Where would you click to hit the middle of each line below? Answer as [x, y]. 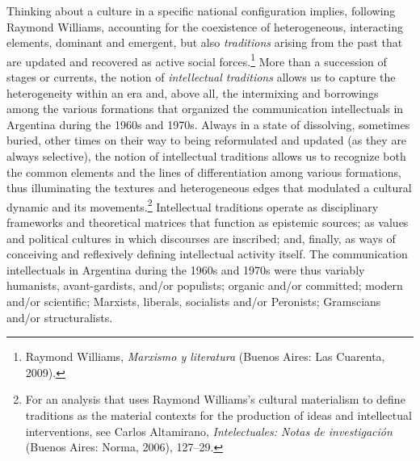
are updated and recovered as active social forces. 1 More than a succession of [197, 60]
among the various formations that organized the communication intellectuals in [205, 109]
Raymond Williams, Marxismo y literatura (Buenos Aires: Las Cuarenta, [205, 356]
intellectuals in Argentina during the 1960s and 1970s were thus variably [186, 269]
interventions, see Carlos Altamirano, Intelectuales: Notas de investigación [209, 431]
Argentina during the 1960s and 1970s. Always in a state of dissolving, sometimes [208, 124]
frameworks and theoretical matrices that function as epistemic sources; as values [208, 222]
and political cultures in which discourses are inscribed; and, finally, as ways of [201, 238]
